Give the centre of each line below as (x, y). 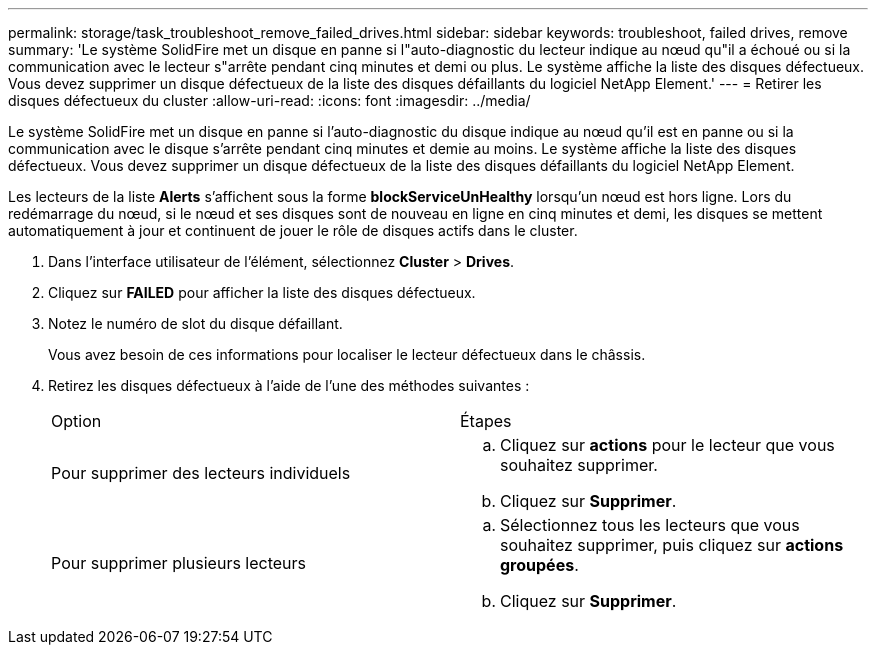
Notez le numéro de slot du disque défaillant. (195, 323)
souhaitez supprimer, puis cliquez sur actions (672, 545)
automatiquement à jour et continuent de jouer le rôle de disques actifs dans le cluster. (293, 230)
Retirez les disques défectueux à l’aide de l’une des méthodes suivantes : (289, 385)
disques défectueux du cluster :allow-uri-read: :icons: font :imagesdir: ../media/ (269, 100)
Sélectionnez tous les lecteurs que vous (650, 525)
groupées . (539, 565)
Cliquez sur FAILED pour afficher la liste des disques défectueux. (262, 292)
